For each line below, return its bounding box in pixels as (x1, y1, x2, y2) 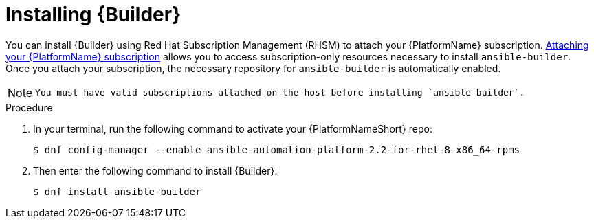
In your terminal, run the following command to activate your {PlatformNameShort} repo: (33, 122, 432, 135)
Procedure (5, 101, 53, 113)
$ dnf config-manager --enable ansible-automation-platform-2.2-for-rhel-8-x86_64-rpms (33, 144, 520, 155)
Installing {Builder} (5, 3, 181, 26)
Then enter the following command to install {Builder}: (33, 164, 278, 177)
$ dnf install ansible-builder (33, 186, 201, 197)
